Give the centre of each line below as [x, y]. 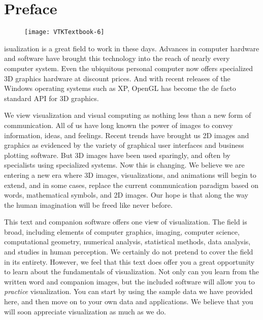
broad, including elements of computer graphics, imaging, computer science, [122, 231]
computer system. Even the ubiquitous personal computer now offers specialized [129, 68]
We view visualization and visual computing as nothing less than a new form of [128, 115]
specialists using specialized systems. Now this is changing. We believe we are [124, 165]
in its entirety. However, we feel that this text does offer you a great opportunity [129, 261]
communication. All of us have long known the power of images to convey [119, 125]
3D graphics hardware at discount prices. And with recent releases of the [117, 78]
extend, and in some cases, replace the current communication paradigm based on [131, 185]
